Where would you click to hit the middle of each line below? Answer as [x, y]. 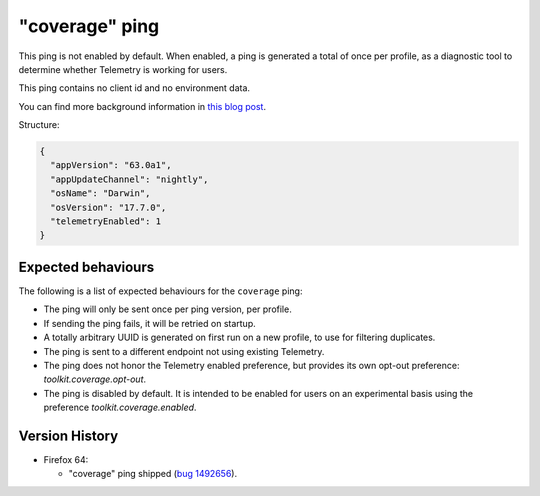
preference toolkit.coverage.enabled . [120, 407]
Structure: [39, 125]
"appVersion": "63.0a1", [111, 165]
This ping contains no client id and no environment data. [134, 88]
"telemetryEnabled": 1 [106, 221]
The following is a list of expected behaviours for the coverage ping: [160, 291]
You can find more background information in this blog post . [142, 106]
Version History [68, 435]
